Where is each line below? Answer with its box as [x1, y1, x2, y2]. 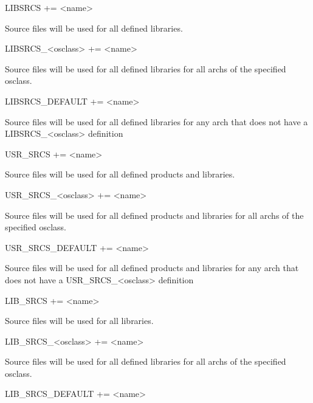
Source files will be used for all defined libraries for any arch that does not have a [5, 115, 308, 128]
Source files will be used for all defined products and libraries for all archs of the [5, 208, 304, 221]
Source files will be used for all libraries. [5, 314, 154, 327]
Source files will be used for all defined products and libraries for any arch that [5, 261, 299, 274]
